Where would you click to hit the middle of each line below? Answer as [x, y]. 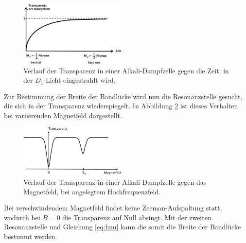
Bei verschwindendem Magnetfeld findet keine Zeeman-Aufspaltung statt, [113, 208]
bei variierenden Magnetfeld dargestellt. [63, 115]
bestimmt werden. [31, 236]
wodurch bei [22, 217]
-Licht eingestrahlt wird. [79, 80]
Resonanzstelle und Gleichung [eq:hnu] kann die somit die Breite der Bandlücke [123, 227]
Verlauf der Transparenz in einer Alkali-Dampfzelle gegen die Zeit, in [126, 70]
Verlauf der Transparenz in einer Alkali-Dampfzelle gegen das [115, 182]
